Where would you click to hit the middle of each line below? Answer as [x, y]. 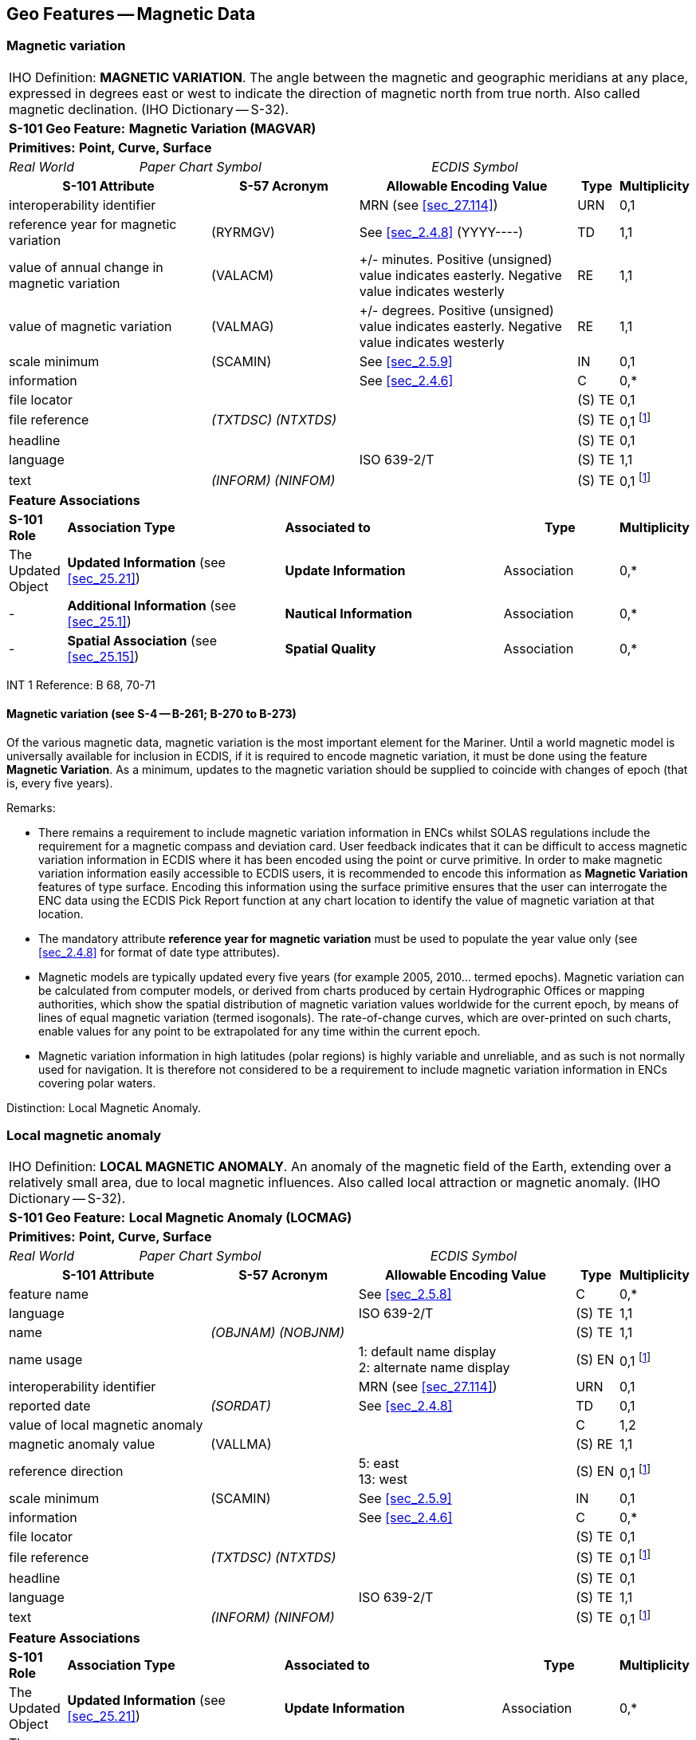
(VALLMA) [241, 1444]
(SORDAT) [241, 1406]
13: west [383, 1480]
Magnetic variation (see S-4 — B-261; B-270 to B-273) [151, 714]
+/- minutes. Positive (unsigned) [456, 259]
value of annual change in [86, 267]
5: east [379, 1464]
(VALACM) [243, 275]
